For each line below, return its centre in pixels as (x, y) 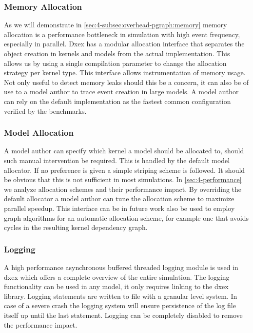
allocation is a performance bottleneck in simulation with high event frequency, (122, 34)
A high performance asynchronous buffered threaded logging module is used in (121, 267)
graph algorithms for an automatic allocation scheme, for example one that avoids (126, 218)
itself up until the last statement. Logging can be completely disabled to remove (123, 315)
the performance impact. (41, 324)
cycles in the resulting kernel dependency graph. (76, 227)
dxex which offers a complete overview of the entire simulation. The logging (117, 277)
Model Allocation (39, 133)
